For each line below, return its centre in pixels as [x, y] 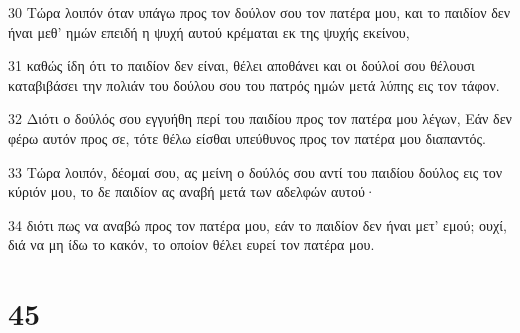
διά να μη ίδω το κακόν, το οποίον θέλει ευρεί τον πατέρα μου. [191, 244]
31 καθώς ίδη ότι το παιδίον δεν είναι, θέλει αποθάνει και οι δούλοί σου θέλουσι [241, 65]
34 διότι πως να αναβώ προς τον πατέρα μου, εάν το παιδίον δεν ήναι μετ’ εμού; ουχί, [257, 224]
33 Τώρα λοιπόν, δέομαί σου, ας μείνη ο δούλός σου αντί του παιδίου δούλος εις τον [255, 171]
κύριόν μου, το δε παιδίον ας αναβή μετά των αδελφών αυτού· [192, 191]
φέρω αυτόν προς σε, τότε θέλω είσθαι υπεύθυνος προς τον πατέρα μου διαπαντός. [247, 137]
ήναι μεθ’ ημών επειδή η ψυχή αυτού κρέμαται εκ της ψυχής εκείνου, [209, 31]
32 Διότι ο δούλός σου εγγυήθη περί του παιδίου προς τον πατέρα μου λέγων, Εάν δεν [260, 118]
